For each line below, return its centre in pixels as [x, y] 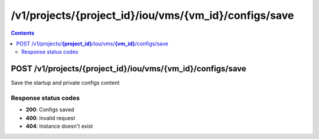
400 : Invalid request [51, 118]
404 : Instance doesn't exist [59, 126]
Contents [23, 33]
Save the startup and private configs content [65, 83]
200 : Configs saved [50, 110]
